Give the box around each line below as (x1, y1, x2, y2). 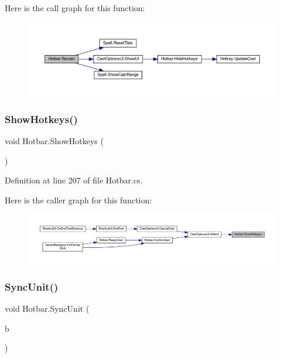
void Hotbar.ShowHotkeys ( (5, 135, 104, 147)
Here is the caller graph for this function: (5, 193, 152, 206)
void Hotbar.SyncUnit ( (5, 302, 90, 315)
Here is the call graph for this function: (5, 2, 145, 13)
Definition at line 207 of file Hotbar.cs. (5, 174, 143, 186)
